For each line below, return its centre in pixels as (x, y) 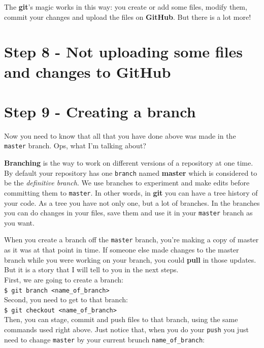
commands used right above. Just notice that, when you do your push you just (126, 329)
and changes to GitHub (88, 71)
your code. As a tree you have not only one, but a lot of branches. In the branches (132, 202)
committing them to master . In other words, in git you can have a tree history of (131, 192)
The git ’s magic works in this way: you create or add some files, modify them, (126, 7)
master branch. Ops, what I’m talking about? (75, 146)
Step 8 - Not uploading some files (124, 52)
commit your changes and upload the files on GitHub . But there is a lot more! (128, 17)
